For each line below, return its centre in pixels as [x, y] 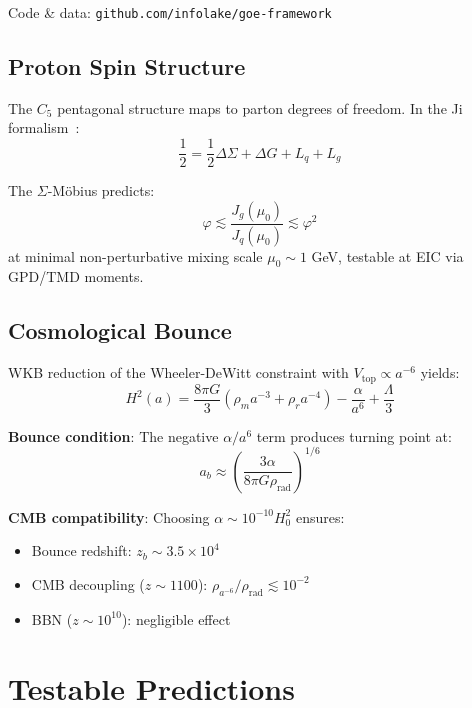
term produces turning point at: [354, 435]
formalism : [44, 127]
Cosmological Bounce [120, 330]
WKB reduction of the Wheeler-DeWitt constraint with [178, 372]
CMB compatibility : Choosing [109, 516]
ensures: [320, 516]
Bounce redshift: [81, 550]
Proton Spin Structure [127, 66]
